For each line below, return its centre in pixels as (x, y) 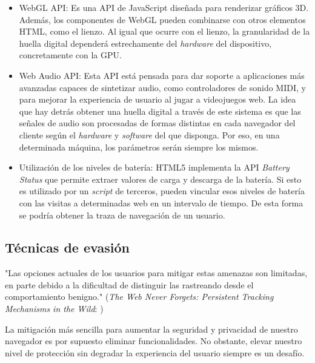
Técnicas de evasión (67, 247)
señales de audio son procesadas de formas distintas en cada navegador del (157, 123)
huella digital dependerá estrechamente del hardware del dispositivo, (145, 43)
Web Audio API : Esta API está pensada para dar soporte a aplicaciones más (162, 75)
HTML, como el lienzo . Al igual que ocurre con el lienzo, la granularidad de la (164, 31)
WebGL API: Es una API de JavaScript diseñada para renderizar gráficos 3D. (164, 7)
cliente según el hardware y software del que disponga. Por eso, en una (149, 134)
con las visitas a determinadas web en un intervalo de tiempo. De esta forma (161, 202)
